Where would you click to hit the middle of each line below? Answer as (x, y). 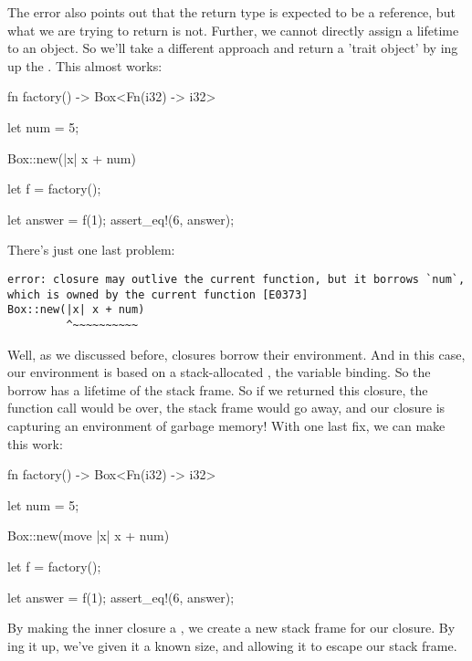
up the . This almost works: (85, 65)
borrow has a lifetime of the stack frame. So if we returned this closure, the (218, 389)
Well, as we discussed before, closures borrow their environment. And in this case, (236, 354)
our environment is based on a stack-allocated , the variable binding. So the (219, 372)
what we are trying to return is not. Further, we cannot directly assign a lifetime (233, 30)
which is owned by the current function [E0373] (158, 294)
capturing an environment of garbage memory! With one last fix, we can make (226, 425)
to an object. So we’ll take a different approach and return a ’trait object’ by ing (233, 48)
